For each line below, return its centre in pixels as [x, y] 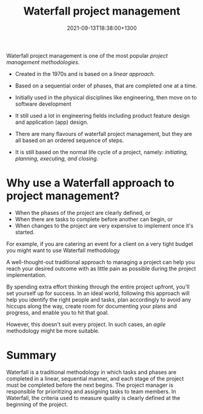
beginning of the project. [37, 404]
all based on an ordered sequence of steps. [69, 140]
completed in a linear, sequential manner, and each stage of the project [95, 378]
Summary [31, 355]
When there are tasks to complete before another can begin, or [94, 219]
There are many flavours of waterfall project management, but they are [104, 134]
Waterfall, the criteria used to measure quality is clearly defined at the [93, 398]
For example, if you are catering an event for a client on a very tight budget [100, 243]
